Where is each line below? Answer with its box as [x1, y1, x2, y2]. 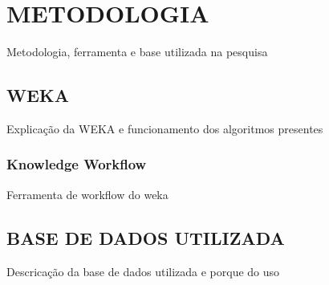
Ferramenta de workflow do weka [6, 185, 169, 202]
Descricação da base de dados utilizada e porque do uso [6, 263, 280, 279]
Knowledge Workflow [6, 154, 147, 174]
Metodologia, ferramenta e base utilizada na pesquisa [6, 43, 268, 60]
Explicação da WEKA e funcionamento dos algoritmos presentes [6, 120, 323, 136]
